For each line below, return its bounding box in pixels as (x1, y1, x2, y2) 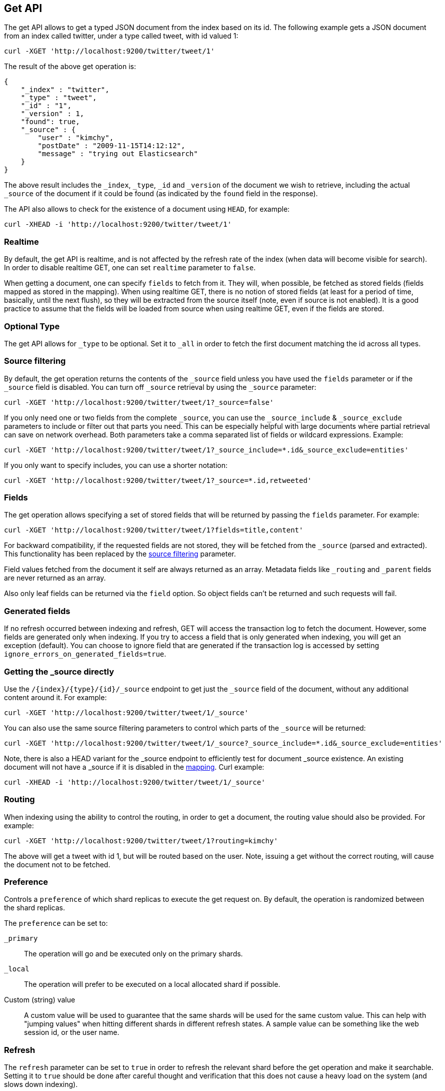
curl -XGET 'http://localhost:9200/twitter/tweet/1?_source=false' (4, 398, 274, 406)
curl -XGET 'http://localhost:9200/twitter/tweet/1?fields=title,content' (4, 526, 303, 534)
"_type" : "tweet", (20, 94, 97, 102)
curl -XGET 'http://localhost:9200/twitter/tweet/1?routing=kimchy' (4, 836, 278, 845)
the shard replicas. (4, 903, 65, 912)
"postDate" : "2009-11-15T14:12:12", (37, 142, 185, 150)
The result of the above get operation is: (4, 62, 136, 71)
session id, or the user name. (24, 1028, 119, 1037)
